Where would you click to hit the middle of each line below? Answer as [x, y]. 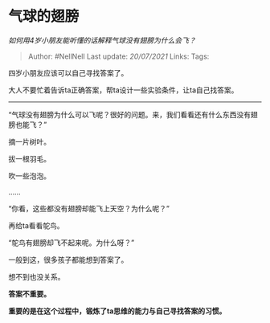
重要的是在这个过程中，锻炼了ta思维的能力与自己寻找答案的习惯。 [117, 311]
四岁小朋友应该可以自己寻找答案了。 [68, 72]
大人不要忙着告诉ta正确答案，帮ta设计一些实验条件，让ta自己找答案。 [123, 90]
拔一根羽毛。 [29, 158]
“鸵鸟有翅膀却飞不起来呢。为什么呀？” [72, 243]
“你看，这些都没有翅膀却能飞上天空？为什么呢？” [89, 208]
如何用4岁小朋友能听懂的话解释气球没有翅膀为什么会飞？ [102, 40]
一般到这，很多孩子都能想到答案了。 [68, 260]
